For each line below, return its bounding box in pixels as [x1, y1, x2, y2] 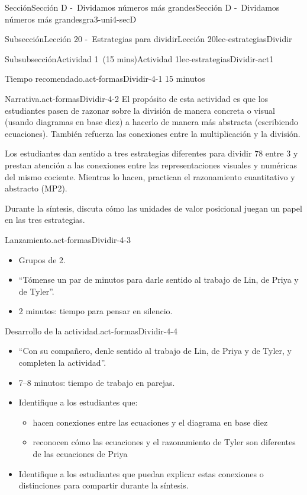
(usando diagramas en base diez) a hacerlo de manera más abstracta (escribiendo [5, 116, 299, 128]
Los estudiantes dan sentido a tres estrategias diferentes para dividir [5, 147, 252, 159]
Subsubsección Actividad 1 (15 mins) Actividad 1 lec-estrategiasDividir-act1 [5, 52, 274, 65]
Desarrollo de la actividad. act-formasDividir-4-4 [5, 324, 178, 337]
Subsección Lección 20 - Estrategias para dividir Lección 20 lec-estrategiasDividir [5, 33, 292, 45]
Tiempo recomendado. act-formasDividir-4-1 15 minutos [5, 72, 205, 85]
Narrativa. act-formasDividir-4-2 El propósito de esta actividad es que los [5, 92, 269, 104]
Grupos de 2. [18, 253, 66, 266]
